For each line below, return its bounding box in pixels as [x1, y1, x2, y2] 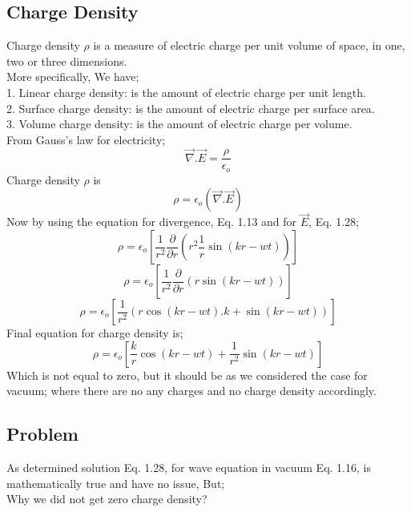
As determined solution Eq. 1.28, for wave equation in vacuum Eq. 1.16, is [6, 459, 371, 476]
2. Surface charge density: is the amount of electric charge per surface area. [6, 99, 375, 116]
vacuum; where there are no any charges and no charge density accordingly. [6, 382, 377, 399]
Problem [6, 421, 79, 446]
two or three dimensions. [6, 52, 127, 69]
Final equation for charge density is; [6, 325, 183, 341]
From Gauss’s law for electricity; [6, 131, 166, 147]
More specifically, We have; [6, 68, 139, 85]
